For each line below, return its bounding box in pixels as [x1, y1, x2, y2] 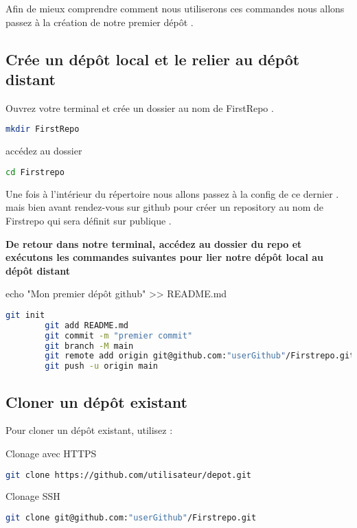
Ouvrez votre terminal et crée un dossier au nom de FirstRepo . [5, 100, 274, 115]
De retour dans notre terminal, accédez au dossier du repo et [5, 236, 302, 251]
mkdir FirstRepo [5, 124, 80, 135]
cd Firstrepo [5, 167, 65, 177]
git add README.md [45, 320, 128, 330]
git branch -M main [45, 341, 134, 351]
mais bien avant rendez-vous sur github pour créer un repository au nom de [5, 200, 323, 214]
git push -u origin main [45, 361, 158, 371]
